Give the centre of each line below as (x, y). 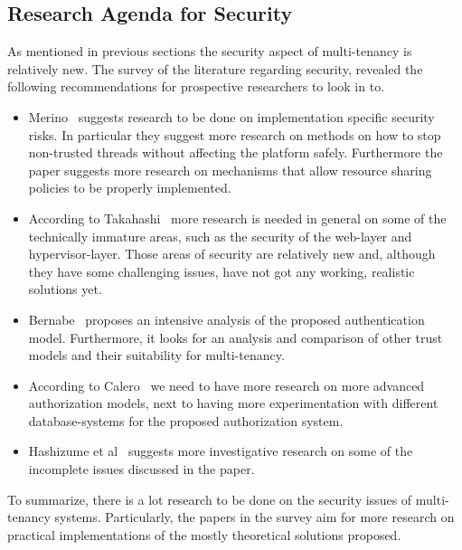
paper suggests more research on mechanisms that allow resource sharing (230, 170)
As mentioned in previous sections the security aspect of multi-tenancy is (210, 51)
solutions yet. (65, 289)
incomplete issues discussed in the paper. (141, 469)
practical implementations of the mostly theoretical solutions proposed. (204, 534)
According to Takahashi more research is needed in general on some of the (237, 218)
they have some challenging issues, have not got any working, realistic (222, 271)
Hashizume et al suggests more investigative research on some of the (221, 451)
